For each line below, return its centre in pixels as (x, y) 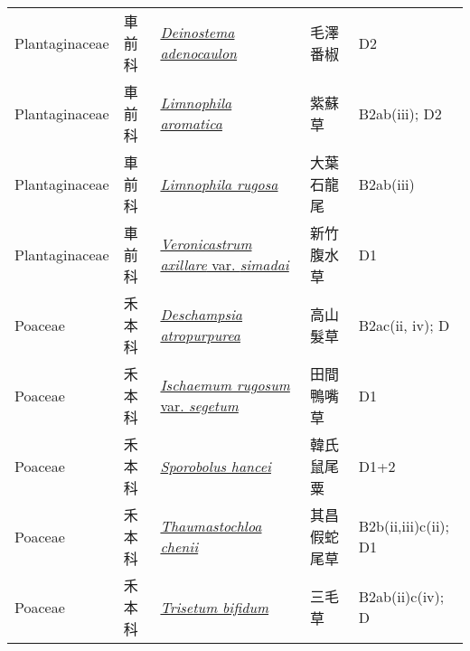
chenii (179, 547)
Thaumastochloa (211, 526)
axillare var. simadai (225, 264)
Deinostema (197, 32)
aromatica (191, 123)
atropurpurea (200, 335)
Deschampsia (202, 314)
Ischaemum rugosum (225, 385)
